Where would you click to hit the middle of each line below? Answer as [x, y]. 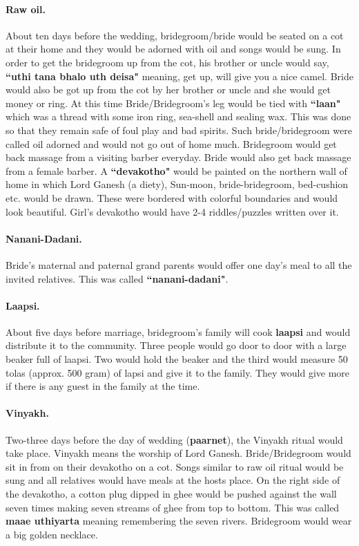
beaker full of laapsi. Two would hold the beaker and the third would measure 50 [177, 359]
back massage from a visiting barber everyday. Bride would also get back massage [178, 157]
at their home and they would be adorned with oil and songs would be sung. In [173, 49]
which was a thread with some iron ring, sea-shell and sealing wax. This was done [178, 116]
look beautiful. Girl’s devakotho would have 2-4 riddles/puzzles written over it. [172, 211]
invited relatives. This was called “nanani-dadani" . [117, 278]
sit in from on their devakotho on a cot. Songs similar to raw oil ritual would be [175, 466]
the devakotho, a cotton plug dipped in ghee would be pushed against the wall [171, 494]
